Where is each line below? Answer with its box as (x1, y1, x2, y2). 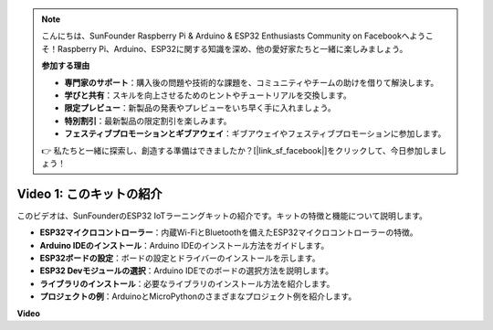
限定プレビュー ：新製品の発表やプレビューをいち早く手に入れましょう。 (64, 102, 337, 113)
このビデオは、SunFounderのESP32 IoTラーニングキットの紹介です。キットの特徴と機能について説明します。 (16, 210, 428, 221)
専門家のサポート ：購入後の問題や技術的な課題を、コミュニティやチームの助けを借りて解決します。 (64, 77, 439, 88)
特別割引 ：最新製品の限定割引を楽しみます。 (64, 115, 232, 126)
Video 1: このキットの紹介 (16, 186, 163, 201)
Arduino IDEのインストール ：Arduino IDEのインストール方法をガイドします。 (39, 240, 330, 250)
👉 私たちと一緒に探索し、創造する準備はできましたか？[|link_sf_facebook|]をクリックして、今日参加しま (41, 144, 439, 155)
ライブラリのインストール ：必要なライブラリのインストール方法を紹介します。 (39, 278, 335, 289)
